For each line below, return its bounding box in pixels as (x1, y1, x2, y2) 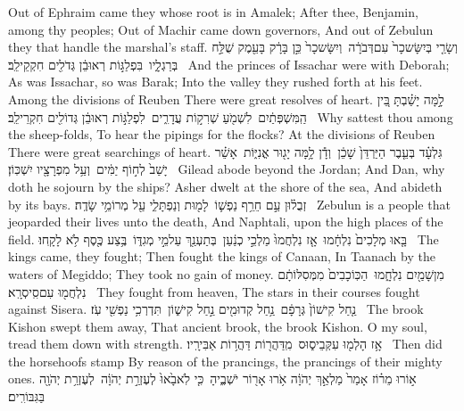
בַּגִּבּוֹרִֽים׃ (8, 387, 45, 406)
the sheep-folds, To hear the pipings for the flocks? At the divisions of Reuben (8, 125, 435, 144)
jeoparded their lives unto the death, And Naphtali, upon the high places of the (8, 212, 443, 231)
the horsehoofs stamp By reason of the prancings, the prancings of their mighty (8, 351, 443, 370)
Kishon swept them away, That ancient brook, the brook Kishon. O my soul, (8, 316, 427, 335)
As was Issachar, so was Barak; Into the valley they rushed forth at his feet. (8, 72, 423, 91)
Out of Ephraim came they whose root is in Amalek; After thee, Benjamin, (8, 3, 418, 21)
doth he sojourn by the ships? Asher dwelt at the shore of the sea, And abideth (8, 177, 443, 195)
